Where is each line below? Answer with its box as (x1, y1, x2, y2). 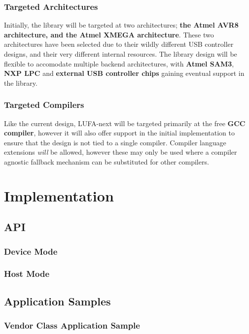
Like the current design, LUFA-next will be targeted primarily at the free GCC (4, 118, 246, 128)
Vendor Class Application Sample (4, 319, 140, 332)
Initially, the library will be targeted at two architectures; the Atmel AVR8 (4, 20, 239, 30)
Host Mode (4, 267, 50, 280)
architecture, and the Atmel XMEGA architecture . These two (4, 29, 214, 39)
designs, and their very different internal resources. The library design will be (4, 49, 237, 59)
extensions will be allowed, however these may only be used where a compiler (4, 147, 237, 157)
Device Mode (4, 245, 58, 257)
